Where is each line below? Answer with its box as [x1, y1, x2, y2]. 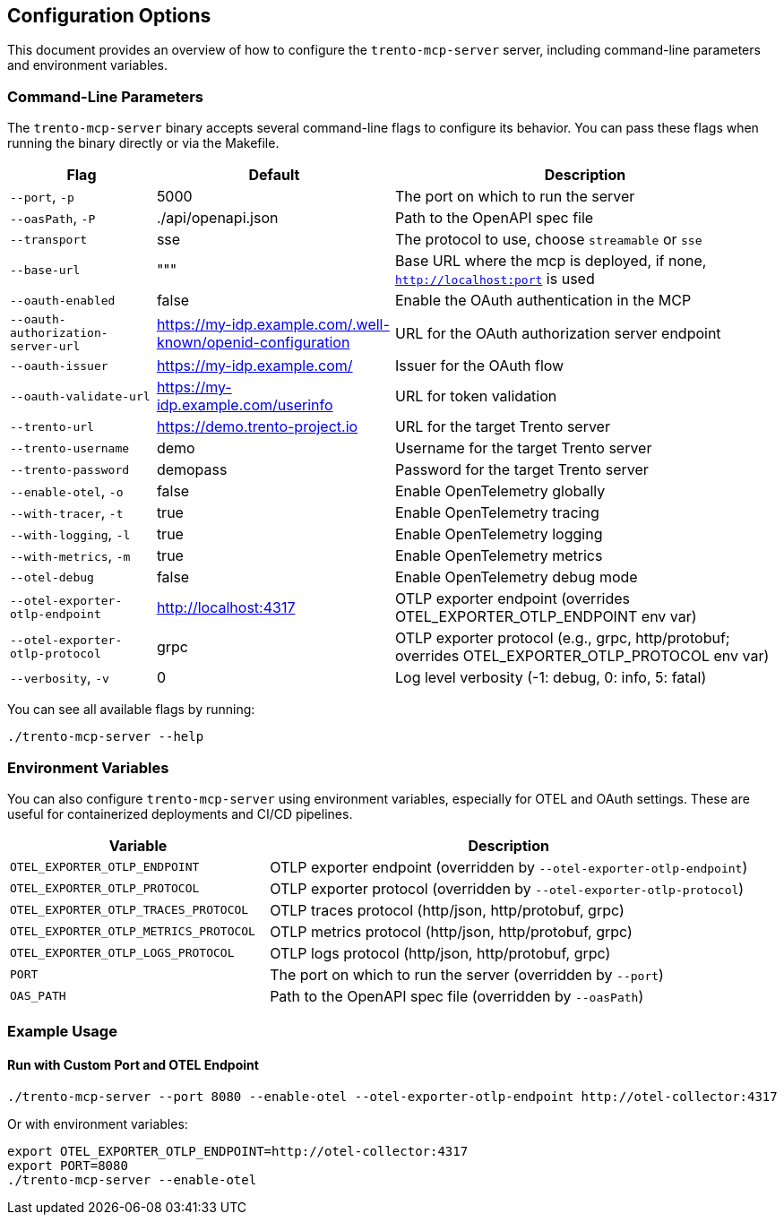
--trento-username [10, 441, 130, 455]
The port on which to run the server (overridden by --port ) [270, 965, 664, 984]
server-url [10, 340, 81, 354]
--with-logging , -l [10, 525, 131, 544]
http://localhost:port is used [394, 270, 595, 288]
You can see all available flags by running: [7, 701, 255, 718]
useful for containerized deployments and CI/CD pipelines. [7, 805, 353, 822]
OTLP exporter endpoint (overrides [394, 589, 631, 608]
